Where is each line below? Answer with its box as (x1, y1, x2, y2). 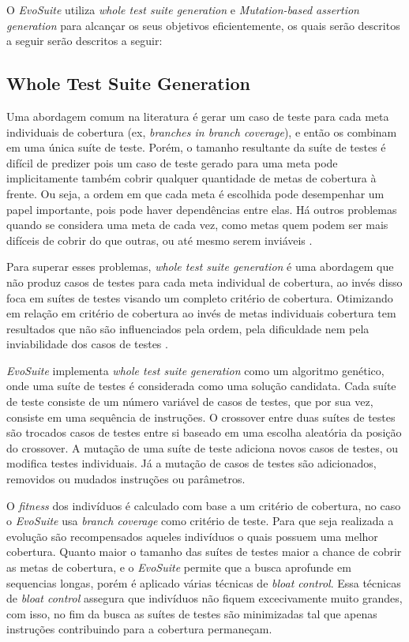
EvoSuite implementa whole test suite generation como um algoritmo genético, (6, 362, 385, 378)
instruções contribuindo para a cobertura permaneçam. (6, 621, 272, 637)
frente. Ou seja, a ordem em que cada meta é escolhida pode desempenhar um (6, 185, 385, 201)
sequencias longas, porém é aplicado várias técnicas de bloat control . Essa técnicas (6, 574, 401, 591)
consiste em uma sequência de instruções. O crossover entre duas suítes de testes (6, 408, 396, 425)
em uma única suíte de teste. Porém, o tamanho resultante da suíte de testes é (6, 139, 386, 156)
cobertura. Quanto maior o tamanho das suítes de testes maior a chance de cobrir (6, 543, 402, 560)
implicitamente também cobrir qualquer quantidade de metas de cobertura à (6, 170, 377, 186)
